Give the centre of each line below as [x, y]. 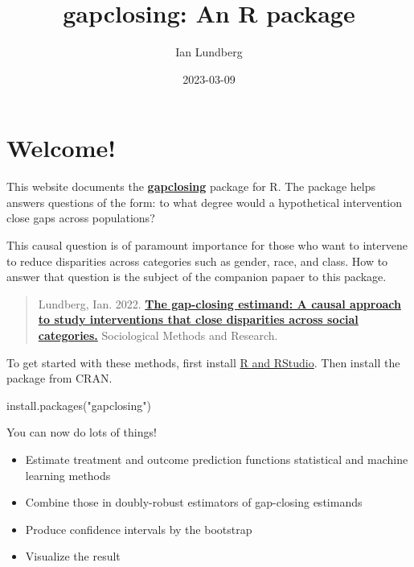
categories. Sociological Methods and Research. [158, 335]
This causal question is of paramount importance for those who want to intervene [207, 245]
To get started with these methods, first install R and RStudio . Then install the [203, 362]
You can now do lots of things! [82, 432]
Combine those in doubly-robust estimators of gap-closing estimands [194, 502]
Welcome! [61, 148]
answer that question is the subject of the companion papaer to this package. [197, 277]
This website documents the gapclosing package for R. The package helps [191, 186]
